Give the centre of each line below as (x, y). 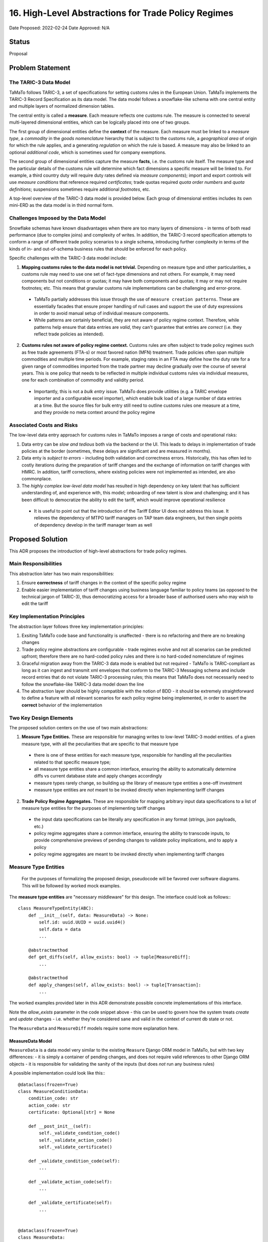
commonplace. (37, 479)
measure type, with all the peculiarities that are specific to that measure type (100, 744)
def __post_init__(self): (60, 1126)
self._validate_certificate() (76, 1147)
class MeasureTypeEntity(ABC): (56, 908)
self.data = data (60, 929)
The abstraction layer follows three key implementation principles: (76, 626)
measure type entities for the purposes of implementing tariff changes (94, 808)
